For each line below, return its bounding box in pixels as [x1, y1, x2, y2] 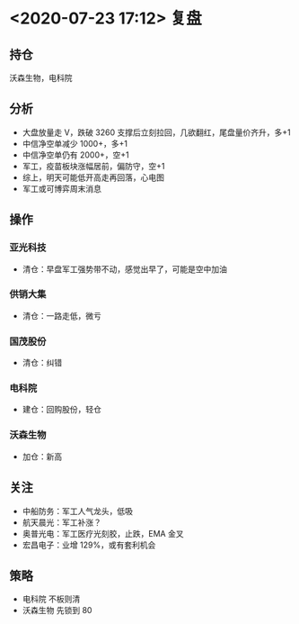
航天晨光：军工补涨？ [22, 517, 101, 528]
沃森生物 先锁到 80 [22, 605, 92, 616]
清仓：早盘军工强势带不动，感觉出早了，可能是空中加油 [22, 263, 227, 275]
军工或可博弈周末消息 [22, 183, 101, 194]
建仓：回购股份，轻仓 [22, 404, 101, 415]
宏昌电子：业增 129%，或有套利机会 [22, 539, 156, 550]
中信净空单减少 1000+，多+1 [22, 138, 128, 149]
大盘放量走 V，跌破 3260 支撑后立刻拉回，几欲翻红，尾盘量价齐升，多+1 [22, 127, 291, 138]
